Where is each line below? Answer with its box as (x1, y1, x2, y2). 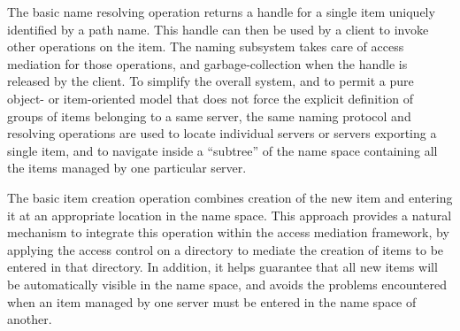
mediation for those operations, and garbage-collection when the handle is (7, 54, 408, 73)
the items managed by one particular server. (7, 158, 247, 177)
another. (7, 310, 52, 328)
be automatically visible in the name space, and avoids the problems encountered (7, 274, 447, 293)
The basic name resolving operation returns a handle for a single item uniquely (7, 3, 435, 20)
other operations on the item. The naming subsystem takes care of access (7, 37, 404, 56)
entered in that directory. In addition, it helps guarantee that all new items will (7, 258, 438, 276)
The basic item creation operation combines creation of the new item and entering (7, 188, 453, 206)
